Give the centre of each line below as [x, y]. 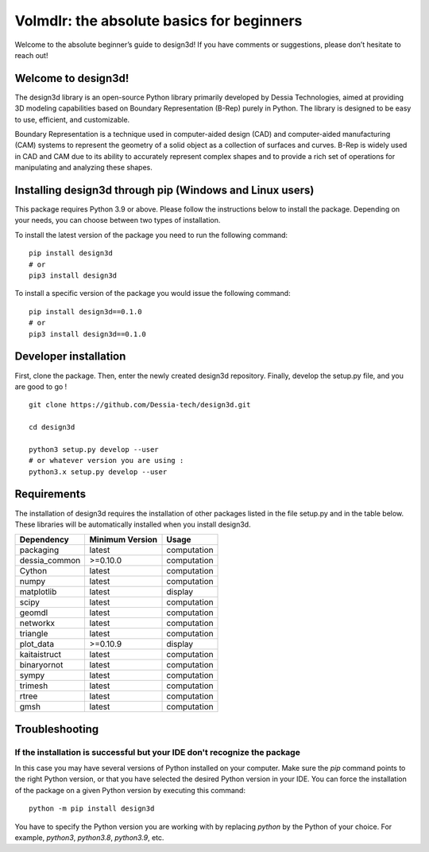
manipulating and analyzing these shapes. [83, 168]
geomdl [34, 613]
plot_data [37, 644]
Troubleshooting [57, 729]
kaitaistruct [41, 655]
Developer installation [70, 357]
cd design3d [52, 427]
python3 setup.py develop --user [94, 449]
